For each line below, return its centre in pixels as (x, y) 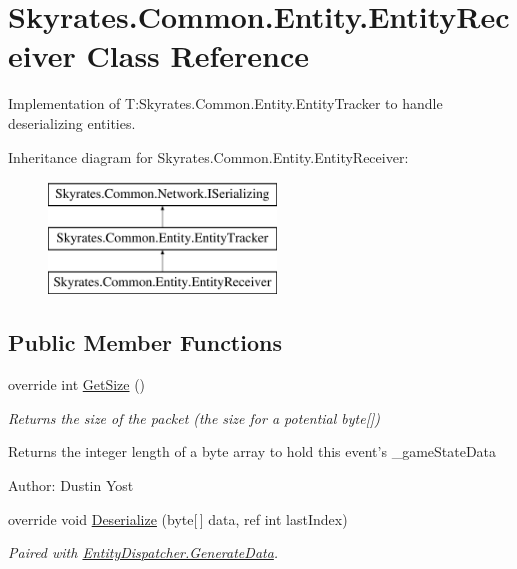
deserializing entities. (72, 122)
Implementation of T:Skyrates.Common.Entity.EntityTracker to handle (225, 103)
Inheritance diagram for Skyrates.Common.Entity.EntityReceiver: (208, 156)
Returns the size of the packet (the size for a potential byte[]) (194, 417)
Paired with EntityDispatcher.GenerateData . (143, 552)
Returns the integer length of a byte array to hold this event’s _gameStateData (252, 451)
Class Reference (198, 55)
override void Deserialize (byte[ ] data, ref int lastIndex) (178, 518)
